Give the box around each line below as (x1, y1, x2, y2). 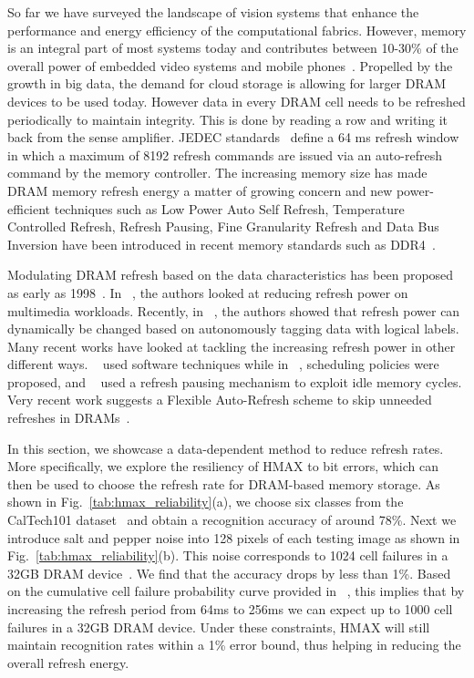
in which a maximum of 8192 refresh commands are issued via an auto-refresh (7, 145, 442, 164)
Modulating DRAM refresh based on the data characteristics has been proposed (7, 265, 454, 284)
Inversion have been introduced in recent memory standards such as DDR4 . (7, 234, 436, 253)
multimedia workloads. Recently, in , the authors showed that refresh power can (7, 301, 460, 320)
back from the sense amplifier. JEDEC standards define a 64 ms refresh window (7, 128, 459, 147)
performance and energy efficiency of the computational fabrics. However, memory (7, 20, 467, 39)
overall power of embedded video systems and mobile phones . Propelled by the (7, 56, 453, 75)
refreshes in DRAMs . (7, 408, 130, 427)
